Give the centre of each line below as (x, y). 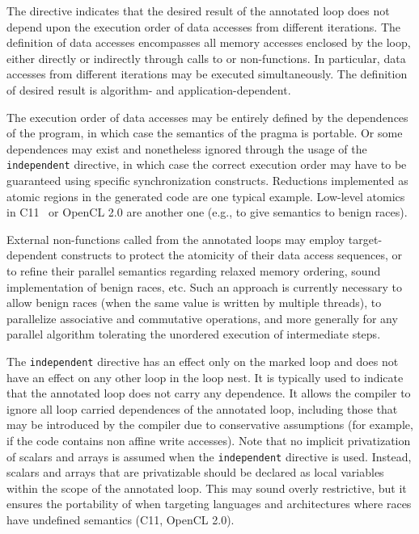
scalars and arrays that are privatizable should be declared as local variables (195, 472)
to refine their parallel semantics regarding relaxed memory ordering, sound (194, 270)
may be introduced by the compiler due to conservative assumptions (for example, (210, 425)
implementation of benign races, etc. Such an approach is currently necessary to (204, 286)
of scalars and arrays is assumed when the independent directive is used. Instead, (209, 456)
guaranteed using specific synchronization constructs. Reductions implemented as (207, 180)
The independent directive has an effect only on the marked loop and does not (203, 361)
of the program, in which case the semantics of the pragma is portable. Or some (205, 133)
